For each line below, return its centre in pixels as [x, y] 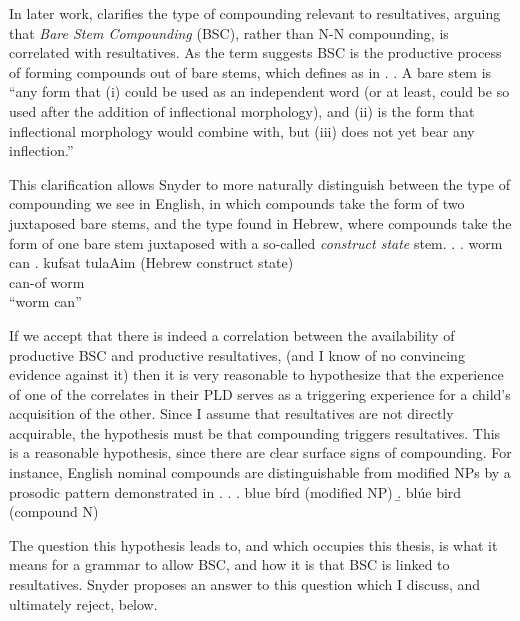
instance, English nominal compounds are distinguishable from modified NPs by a [260, 472]
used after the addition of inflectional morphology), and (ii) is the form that [242, 110]
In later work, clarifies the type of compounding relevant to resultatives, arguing [255, 13]
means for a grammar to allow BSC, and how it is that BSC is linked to [229, 564]
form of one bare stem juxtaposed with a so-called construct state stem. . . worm [256, 242]
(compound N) [54, 511]
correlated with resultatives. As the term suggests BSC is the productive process [255, 52]
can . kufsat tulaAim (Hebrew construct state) [151, 262]
